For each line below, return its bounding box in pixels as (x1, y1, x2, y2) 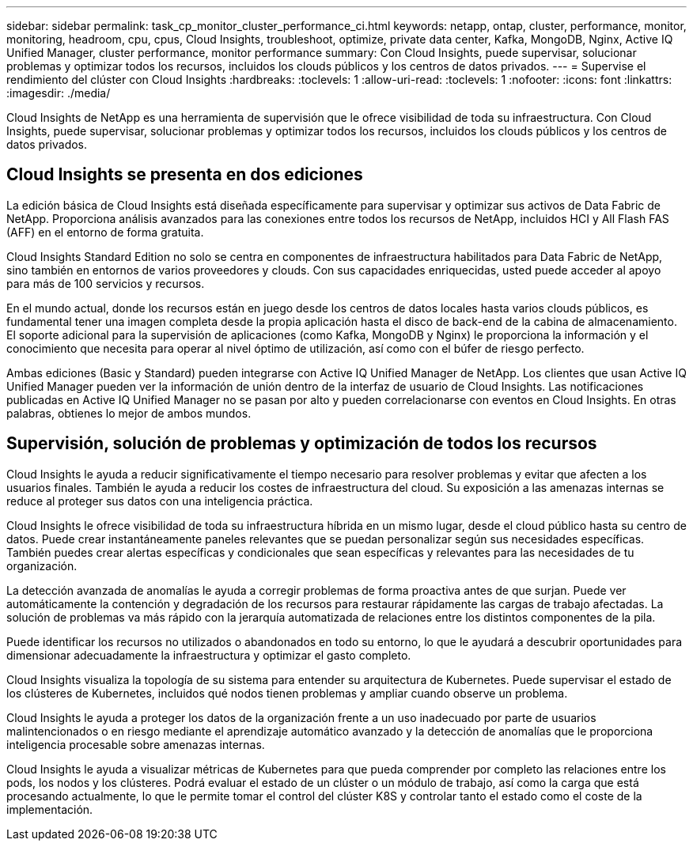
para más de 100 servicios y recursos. (6, 276, 205, 290)
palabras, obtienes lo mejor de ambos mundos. (6, 406, 252, 420)
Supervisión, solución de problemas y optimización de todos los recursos (6, 433, 597, 454)
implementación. (6, 802, 93, 816)
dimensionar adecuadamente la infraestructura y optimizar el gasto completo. (6, 648, 411, 662)
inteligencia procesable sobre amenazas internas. (6, 737, 265, 751)
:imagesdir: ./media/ (6, 86, 111, 100)
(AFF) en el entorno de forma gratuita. (6, 225, 204, 239)
